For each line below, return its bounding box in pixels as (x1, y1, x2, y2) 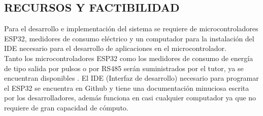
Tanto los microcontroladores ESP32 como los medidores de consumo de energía (4, 52, 253, 63)
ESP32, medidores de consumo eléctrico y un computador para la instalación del (4, 33, 254, 43)
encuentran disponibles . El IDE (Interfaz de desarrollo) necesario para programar (4, 73, 259, 83)
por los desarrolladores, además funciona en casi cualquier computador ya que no (4, 92, 256, 103)
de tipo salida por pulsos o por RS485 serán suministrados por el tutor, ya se (4, 63, 244, 73)
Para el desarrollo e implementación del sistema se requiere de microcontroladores (4, 23, 258, 34)
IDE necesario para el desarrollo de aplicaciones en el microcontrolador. (4, 43, 226, 53)
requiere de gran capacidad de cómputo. (4, 102, 128, 112)
